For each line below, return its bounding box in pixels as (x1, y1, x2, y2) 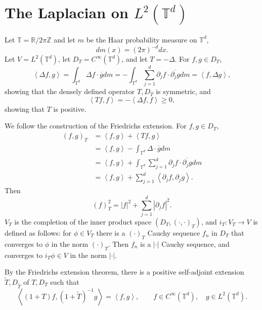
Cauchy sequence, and (161, 238, 230, 249)
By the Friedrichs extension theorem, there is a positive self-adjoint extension (5, 267, 244, 277)
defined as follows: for (5, 227, 72, 238)
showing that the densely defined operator (5, 86, 135, 97)
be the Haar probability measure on (86, 34, 197, 45)
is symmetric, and (156, 86, 211, 97)
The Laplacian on (5, 2, 128, 23)
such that (50, 276, 79, 287)
